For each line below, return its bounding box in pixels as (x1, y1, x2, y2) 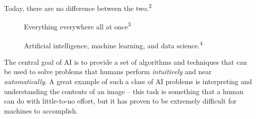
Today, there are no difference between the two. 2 (4, 1, 152, 13)
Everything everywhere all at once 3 (24, 20, 131, 31)
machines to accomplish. (4, 105, 78, 116)
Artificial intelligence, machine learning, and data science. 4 (24, 38, 203, 50)
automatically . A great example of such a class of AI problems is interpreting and (4, 76, 252, 86)
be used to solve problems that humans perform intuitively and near (4, 66, 212, 77)
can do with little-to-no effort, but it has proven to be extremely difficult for (4, 96, 237, 106)
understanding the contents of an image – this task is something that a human (4, 86, 244, 96)
